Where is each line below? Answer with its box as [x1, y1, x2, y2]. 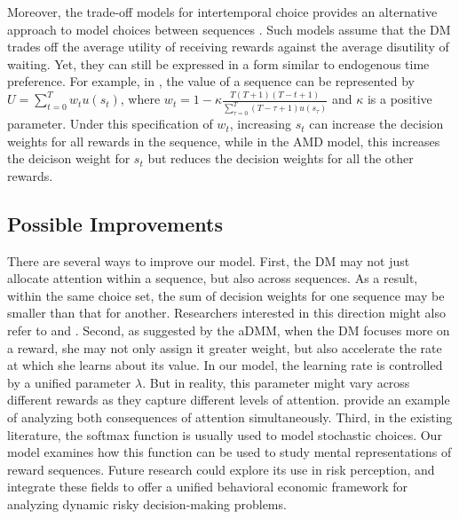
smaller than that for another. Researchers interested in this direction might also [7, 303, 447, 322]
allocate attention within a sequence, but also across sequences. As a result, [7, 269, 418, 287]
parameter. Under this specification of [7, 114, 213, 133]
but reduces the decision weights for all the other [147, 149, 414, 168]
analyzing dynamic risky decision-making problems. [7, 495, 287, 513]
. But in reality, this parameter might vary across [142, 373, 410, 391]
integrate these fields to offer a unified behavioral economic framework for [7, 477, 408, 496]
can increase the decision [309, 114, 444, 133]
